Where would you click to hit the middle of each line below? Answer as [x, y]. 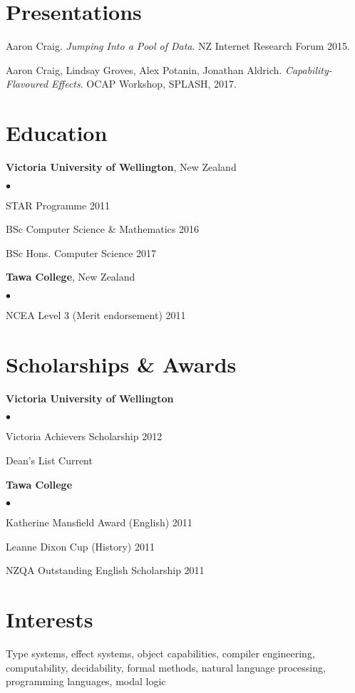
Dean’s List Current [49, 460]
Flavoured [27, 84]
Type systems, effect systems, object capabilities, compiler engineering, [160, 653]
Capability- [308, 69]
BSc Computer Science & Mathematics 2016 [102, 229]
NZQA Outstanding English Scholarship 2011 [105, 570]
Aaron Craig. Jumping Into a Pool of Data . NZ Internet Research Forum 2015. [178, 46]
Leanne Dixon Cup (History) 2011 [80, 546]
